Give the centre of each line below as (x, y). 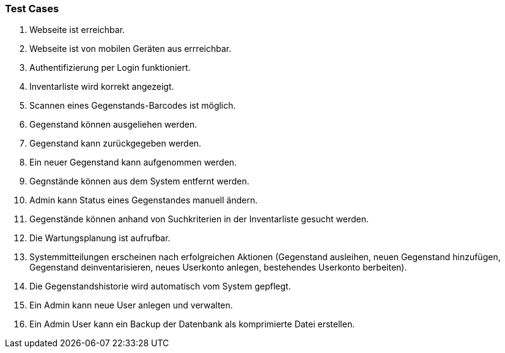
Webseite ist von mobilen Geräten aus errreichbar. (131, 49)
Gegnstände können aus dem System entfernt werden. (139, 181)
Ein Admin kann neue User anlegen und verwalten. (131, 305)
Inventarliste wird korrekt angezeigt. (102, 87)
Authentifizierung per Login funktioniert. (110, 68)
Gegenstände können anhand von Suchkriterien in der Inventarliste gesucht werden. (199, 219)
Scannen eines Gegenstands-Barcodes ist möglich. (133, 106)
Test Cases (32, 9)
